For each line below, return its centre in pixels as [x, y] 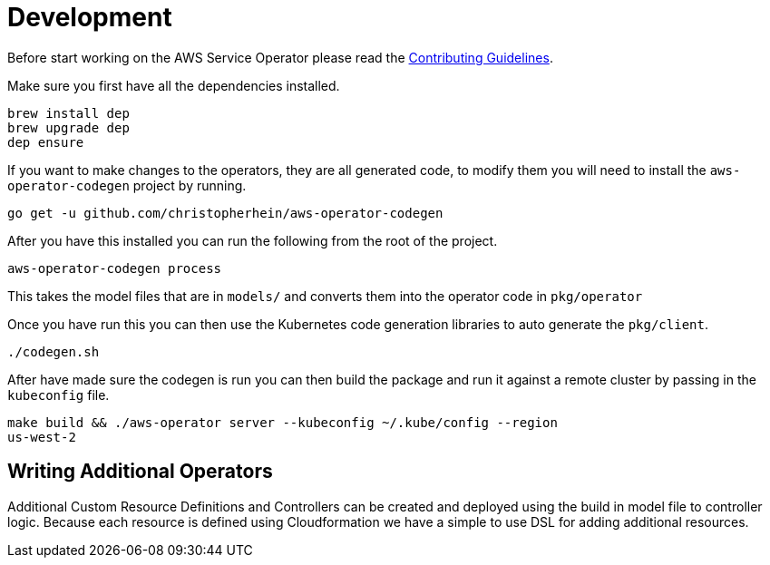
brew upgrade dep [68, 127]
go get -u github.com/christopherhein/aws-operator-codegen [225, 213]
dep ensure [46, 142]
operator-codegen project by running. [127, 185]
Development [90, 17]
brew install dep [68, 113]
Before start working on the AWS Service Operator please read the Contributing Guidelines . [280, 57]
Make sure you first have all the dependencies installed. [174, 85]
